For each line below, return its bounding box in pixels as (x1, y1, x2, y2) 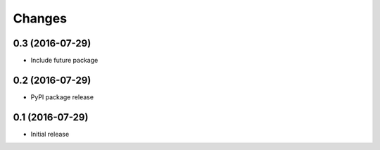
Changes (13, 11, 67, 26)
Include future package (30, 56, 99, 65)
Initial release (30, 130, 70, 138)
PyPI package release (30, 92, 94, 101)
